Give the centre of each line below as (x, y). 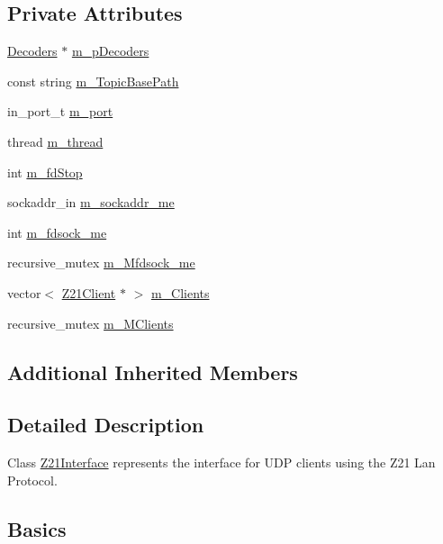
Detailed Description (106, 425)
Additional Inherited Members (153, 372)
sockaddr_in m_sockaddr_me (91, 202)
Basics (37, 528)
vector (24, 292)
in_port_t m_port (60, 111)
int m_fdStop (45, 172)
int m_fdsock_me (57, 232)
